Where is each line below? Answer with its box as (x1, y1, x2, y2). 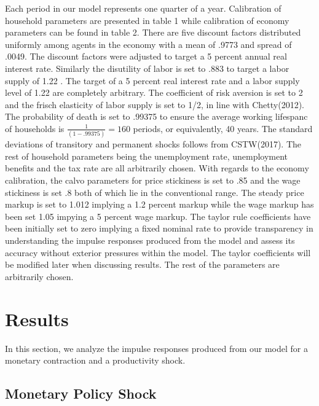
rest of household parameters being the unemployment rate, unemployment (5, 149, 288, 162)
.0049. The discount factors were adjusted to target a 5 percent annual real (5, 50, 287, 63)
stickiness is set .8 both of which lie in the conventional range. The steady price (5, 185, 304, 198)
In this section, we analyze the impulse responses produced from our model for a (5, 342, 308, 354)
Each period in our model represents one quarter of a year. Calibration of (5, 2, 282, 14)
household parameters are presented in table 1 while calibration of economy (5, 14, 289, 26)
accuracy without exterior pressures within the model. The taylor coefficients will (5, 246, 311, 259)
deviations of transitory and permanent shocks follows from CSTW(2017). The (5, 138, 302, 150)
